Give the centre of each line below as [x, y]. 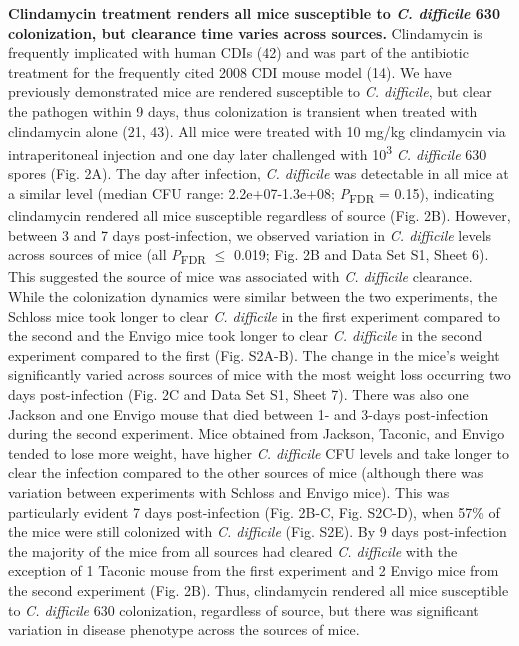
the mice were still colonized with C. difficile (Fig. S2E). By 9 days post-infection [257, 531]
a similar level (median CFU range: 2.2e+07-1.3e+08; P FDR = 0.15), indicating [251, 194]
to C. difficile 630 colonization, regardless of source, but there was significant [243, 609]
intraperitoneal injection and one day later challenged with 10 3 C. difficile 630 [247, 152]
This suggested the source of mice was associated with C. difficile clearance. [240, 276]
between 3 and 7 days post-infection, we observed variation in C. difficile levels [250, 234]
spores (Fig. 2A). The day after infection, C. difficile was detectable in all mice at [258, 173]
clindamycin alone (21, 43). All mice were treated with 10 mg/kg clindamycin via [257, 130]
